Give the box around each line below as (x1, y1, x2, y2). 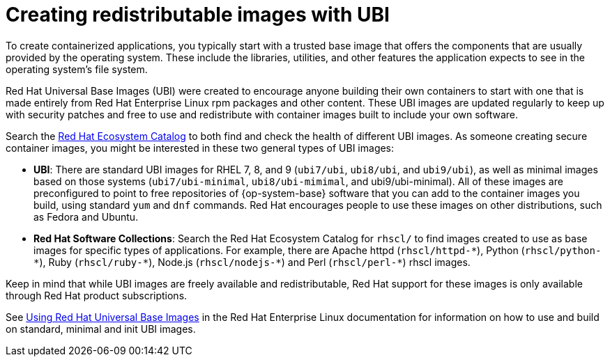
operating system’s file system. (6, 63, 148, 75)
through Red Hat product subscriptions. (6, 289, 188, 301)
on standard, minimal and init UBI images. (6, 322, 196, 335)
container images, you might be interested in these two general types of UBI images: (6, 141, 395, 154)
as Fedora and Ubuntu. (33, 210, 139, 223)
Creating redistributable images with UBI (6, 3, 390, 26)
